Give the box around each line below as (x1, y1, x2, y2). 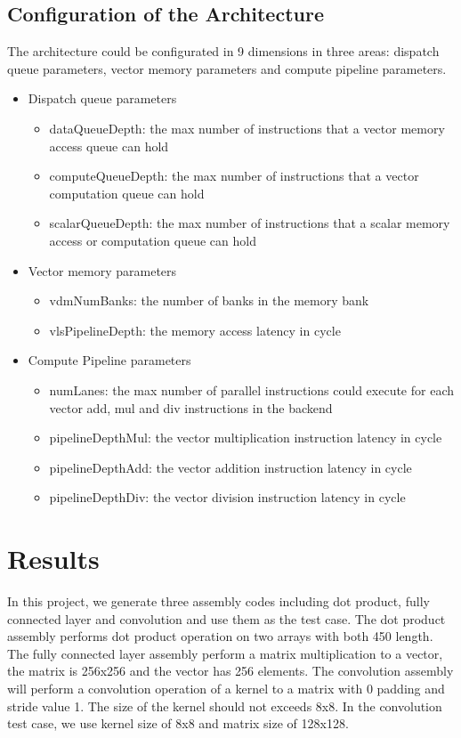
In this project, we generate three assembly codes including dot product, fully (7, 592, 430, 611)
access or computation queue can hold (49, 231, 256, 249)
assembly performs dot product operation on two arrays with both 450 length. (7, 627, 433, 645)
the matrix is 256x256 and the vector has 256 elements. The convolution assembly (7, 661, 454, 680)
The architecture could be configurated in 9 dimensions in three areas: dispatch (7, 42, 440, 61)
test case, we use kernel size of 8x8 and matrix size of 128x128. (7, 714, 349, 733)
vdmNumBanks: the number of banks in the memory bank (49, 291, 369, 310)
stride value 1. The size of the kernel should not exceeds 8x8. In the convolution (7, 696, 442, 715)
